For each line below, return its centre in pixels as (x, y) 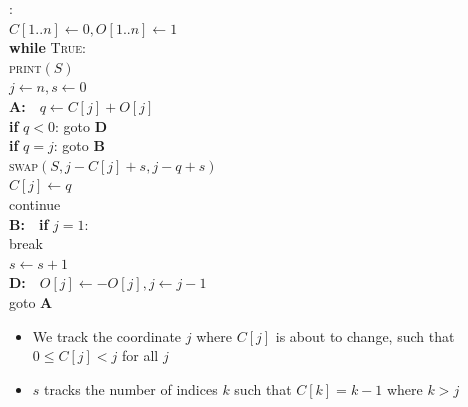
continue (35, 203)
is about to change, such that (365, 335)
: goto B (79, 145)
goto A (31, 301)
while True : (47, 47)
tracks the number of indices (131, 388)
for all (140, 355)
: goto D (80, 125)
